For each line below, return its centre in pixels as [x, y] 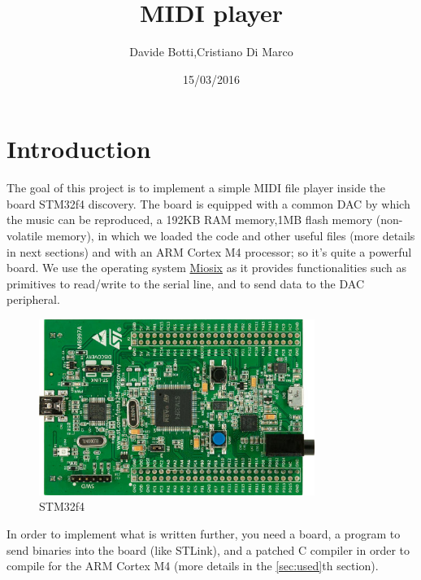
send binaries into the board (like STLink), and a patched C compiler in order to [208, 549]
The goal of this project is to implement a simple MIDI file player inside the [196, 188]
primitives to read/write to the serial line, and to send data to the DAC [186, 283]
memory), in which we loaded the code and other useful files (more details [230, 236]
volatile [25, 236]
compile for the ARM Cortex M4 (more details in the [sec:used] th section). [193, 566]
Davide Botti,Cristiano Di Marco [211, 52]
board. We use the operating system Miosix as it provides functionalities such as [206, 268]
